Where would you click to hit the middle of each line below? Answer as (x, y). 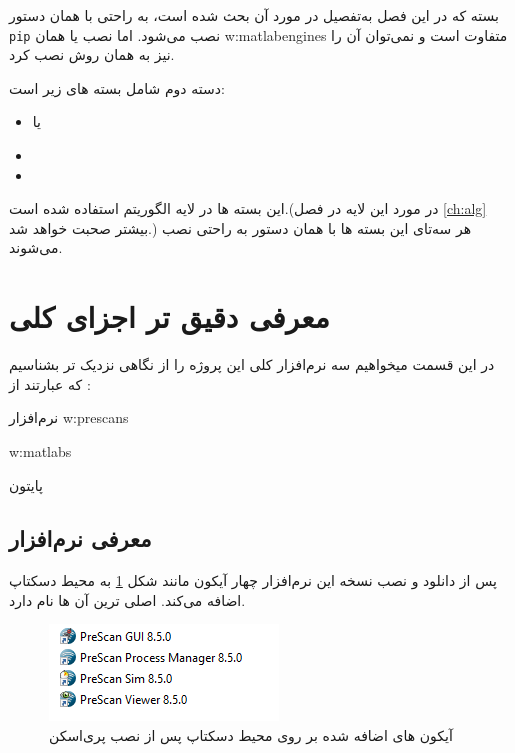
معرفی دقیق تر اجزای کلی (169, 316)
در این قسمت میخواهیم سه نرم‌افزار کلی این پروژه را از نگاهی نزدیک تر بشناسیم (252, 364)
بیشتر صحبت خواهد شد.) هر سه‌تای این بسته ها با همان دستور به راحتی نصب (240, 227)
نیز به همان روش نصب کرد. (92, 54)
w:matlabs (40, 450)
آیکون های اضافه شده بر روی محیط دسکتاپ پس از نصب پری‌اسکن (251, 735)
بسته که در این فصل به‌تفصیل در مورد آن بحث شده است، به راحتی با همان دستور (254, 15)
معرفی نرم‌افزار (80, 538)
